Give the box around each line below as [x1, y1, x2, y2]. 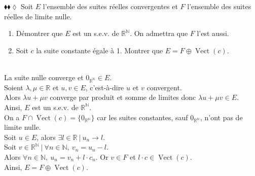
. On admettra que [130, 28, 188, 39]
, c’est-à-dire [85, 82, 124, 92]
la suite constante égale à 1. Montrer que [36, 45, 163, 55]
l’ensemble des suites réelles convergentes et [43, 1, 178, 11]
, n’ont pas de [200, 112, 243, 122]
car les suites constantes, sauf [97, 112, 188, 122]
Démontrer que [16, 28, 63, 39]
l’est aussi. [197, 28, 229, 39]
